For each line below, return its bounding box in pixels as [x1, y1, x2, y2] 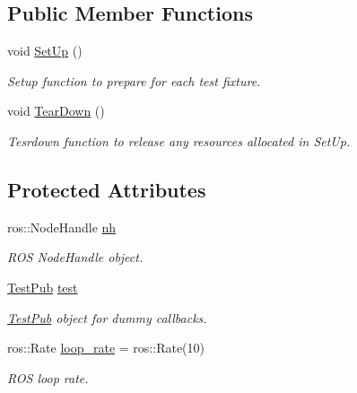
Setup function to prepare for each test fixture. [7, 71, 261, 90]
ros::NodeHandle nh [7, 217, 117, 236]
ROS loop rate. [7, 368, 89, 387]
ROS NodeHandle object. [7, 248, 144, 266]
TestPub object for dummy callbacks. [7, 308, 207, 327]
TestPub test [7, 277, 78, 296]
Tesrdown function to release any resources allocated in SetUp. [7, 131, 351, 150]
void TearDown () [7, 101, 105, 120]
